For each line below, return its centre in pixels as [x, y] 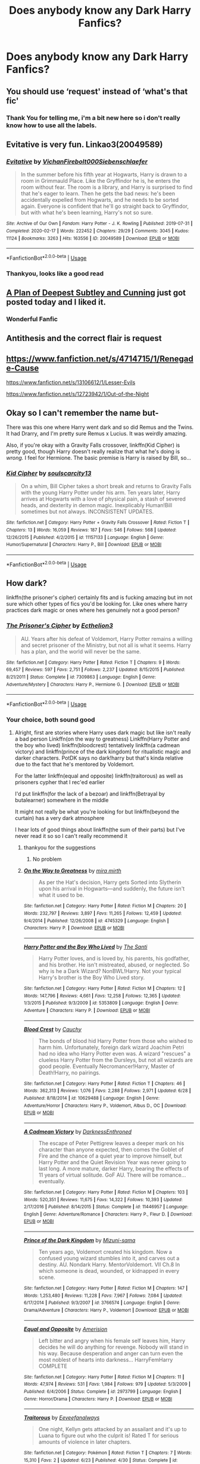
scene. [47, 1277]
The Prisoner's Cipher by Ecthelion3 [60, 626]
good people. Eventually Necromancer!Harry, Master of [107, 1066]
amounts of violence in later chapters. [85, 1442]
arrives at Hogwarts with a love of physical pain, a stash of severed [103, 499]
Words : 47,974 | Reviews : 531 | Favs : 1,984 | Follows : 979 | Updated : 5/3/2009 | [107, 1384]
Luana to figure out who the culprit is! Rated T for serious [109, 1436]
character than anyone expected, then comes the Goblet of [111, 1149]
